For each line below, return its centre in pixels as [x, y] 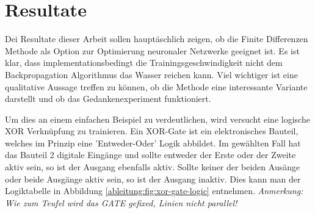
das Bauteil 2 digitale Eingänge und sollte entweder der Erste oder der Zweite [150, 155]
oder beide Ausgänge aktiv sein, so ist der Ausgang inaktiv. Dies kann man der [153, 179]
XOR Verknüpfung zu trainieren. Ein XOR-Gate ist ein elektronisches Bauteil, [152, 131]
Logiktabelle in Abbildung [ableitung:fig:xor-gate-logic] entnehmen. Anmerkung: [154, 191]
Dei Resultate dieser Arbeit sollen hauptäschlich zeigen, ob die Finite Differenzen [157, 39]
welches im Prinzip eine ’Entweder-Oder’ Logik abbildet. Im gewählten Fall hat [153, 143]
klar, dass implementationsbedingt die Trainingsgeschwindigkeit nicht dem [144, 63]
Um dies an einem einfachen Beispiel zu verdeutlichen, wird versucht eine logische [157, 119]
